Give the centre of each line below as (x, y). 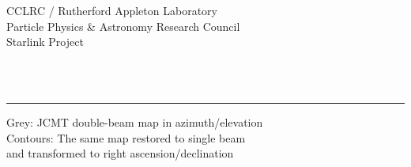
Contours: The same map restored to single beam (126, 137)
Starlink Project (45, 42)
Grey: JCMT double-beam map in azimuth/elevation (135, 121)
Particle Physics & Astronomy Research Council (123, 26)
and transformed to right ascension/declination (120, 153)
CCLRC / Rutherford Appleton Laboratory (112, 10)
